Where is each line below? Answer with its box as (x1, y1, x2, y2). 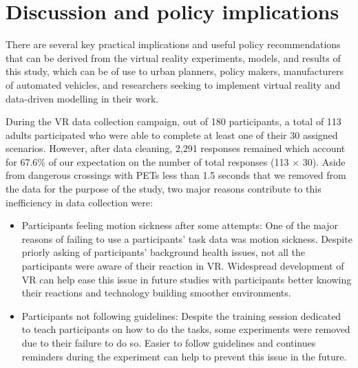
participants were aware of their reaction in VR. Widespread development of (21, 259, 344, 273)
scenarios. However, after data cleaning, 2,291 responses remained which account (6, 141, 346, 155)
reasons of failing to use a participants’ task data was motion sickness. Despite (21, 231, 352, 246)
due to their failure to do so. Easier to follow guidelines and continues (21, 336, 316, 349)
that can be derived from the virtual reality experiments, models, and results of (6, 50, 341, 65)
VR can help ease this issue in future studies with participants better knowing (21, 272, 352, 286)
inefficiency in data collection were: (6, 195, 153, 209)
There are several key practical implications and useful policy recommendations (6, 37, 341, 52)
